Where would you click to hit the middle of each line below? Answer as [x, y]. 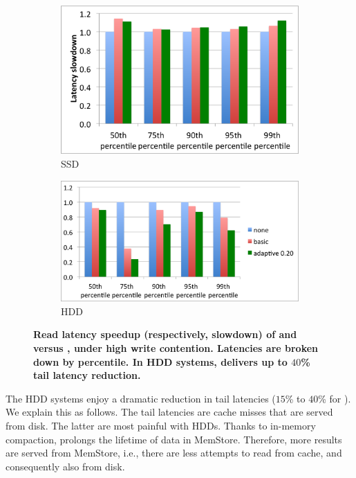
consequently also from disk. [65, 466]
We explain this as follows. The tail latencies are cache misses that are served [169, 412]
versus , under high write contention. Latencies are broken [176, 347]
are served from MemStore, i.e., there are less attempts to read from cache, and [174, 453]
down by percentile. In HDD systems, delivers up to [160, 361]
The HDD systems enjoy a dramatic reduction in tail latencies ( [141, 398]
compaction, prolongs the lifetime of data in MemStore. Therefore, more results [174, 439]
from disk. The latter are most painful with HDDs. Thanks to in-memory [161, 425]
